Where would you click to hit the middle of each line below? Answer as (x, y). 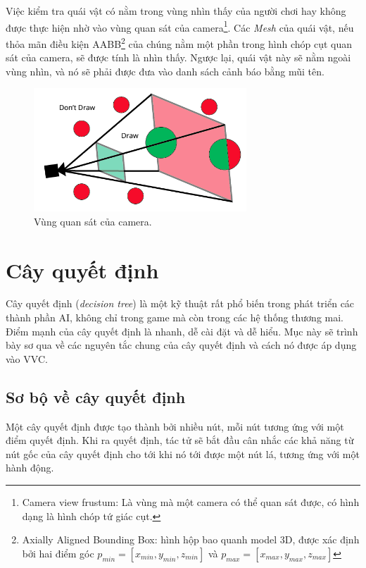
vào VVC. (27, 358)
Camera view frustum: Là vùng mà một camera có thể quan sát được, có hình (191, 502)
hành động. (30, 468)
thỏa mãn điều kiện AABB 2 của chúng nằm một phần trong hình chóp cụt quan (179, 42)
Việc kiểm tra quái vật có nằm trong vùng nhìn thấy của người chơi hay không (176, 11)
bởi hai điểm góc (58, 553)
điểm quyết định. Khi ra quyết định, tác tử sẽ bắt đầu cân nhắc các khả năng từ (180, 440)
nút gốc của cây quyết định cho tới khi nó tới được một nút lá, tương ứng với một (183, 453)
